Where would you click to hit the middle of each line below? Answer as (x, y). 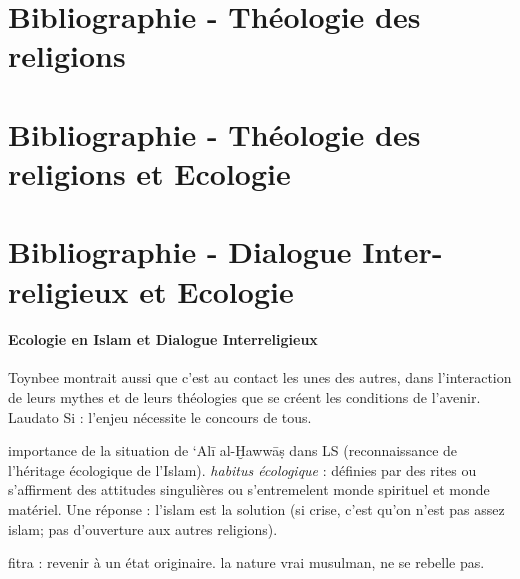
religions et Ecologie (149, 172)
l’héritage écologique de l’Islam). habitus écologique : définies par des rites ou (242, 469)
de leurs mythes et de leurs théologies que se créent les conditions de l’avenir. (244, 397)
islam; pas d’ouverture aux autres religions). (143, 528)
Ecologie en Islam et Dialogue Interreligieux (163, 339)
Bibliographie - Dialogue (180, 251)
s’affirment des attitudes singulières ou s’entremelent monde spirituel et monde (249, 489)
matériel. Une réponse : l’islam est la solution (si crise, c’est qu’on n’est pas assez (256, 509)
